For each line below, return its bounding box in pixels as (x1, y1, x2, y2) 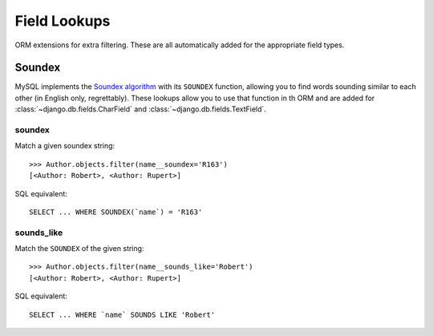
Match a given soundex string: (14, 141, 115, 151)
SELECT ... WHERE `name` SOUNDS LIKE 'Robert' (29, 310, 216, 319)
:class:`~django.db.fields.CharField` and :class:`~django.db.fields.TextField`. (14, 104, 266, 114)
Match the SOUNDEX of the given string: (14, 244, 144, 253)
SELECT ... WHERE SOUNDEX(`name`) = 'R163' (29, 207, 203, 217)
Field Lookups (14, 12, 111, 30)
